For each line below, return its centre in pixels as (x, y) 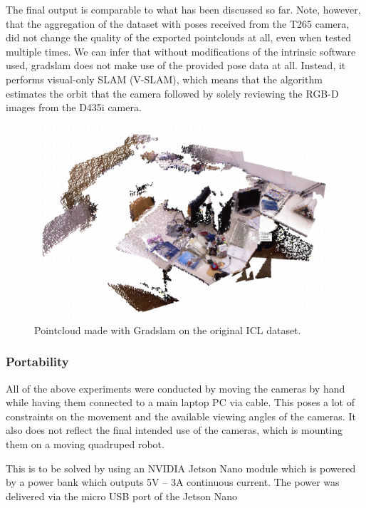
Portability (37, 362)
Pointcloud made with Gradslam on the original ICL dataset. (168, 330)
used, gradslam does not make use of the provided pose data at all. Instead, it (176, 65)
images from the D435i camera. (74, 107)
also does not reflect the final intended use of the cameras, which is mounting (174, 430)
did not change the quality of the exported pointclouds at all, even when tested (179, 37)
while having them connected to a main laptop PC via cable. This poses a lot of (181, 402)
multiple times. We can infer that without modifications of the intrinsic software (181, 51)
